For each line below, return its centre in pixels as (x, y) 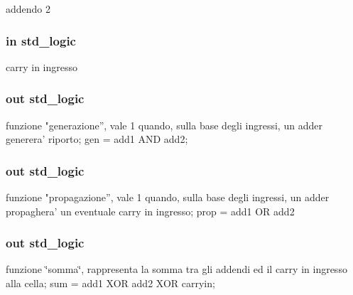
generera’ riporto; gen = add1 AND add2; (97, 139)
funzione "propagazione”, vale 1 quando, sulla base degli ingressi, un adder (168, 197)
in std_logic (41, 40)
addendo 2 (28, 9)
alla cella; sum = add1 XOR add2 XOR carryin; (110, 283)
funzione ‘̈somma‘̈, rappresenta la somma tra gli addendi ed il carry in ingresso (176, 269)
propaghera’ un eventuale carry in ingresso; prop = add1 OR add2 (150, 211)
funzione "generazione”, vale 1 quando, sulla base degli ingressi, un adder (164, 125)
